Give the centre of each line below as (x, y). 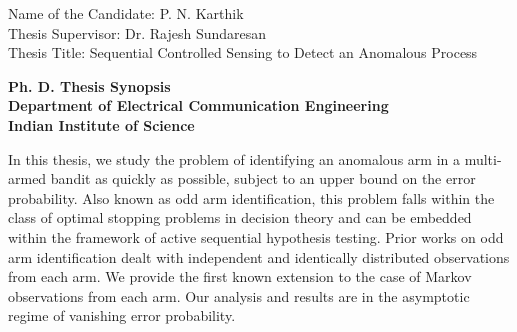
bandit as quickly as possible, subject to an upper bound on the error (263, 178)
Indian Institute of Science (101, 124)
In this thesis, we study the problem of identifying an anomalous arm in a (234, 158)
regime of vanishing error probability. (122, 315)
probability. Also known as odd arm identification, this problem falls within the (251, 197)
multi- (483, 158)
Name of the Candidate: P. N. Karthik (126, 13)
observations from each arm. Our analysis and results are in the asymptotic (239, 295)
